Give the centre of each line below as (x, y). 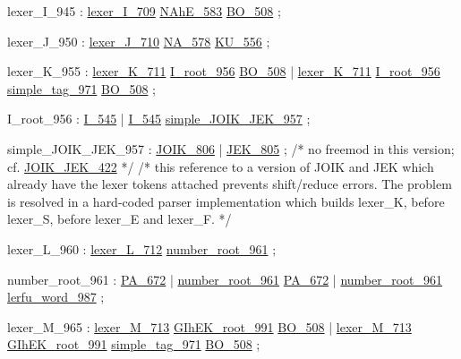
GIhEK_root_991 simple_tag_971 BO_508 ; (134, 344)
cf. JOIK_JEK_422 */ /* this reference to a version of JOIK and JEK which (221, 166)
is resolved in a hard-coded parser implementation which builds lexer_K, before (226, 201)
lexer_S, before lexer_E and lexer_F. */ (120, 219)
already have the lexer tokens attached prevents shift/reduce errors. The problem (230, 184)
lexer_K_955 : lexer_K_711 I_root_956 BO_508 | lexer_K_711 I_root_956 (224, 71)
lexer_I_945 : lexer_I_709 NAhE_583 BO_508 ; (144, 11)
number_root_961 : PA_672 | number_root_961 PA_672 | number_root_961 (225, 279)
